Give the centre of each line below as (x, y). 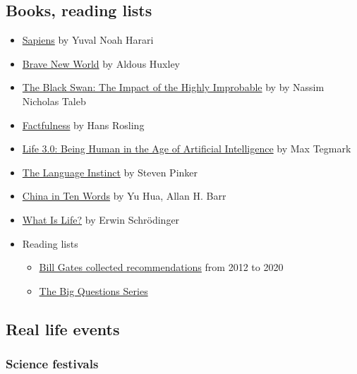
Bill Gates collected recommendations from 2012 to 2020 (161, 267)
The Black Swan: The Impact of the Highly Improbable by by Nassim (173, 87)
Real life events (63, 328)
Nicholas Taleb (54, 101)
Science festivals (52, 364)
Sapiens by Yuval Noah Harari (88, 40)
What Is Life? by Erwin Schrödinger (101, 219)
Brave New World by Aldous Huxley (101, 63)
